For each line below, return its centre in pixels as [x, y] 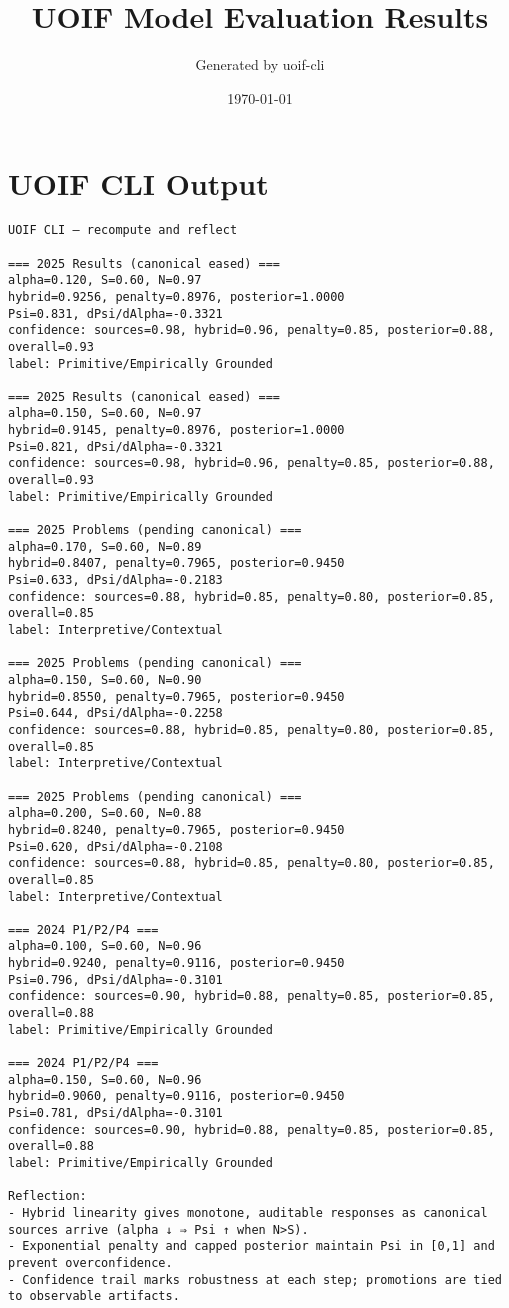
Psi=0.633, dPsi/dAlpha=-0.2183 [115, 580]
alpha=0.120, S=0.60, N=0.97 [105, 280]
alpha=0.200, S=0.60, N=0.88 [105, 813]
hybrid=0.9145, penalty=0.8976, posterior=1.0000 [176, 430]
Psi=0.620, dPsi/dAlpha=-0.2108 [115, 846]
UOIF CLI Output [138, 183]
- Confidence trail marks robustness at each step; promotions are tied [255, 1279]
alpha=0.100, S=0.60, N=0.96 [105, 946]
